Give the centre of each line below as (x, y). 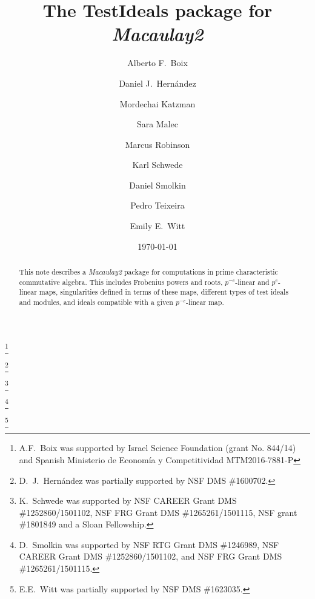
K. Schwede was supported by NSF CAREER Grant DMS (128, 500)
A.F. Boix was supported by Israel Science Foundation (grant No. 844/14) (157, 448)
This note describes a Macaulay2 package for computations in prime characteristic (148, 272)
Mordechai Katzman (157, 103)
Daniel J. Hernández (157, 83)
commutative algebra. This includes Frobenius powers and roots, (121, 282)
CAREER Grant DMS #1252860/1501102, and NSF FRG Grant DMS (151, 556)
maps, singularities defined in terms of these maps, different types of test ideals (164, 292)
